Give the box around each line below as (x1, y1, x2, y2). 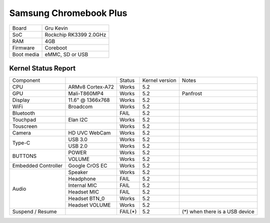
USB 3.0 (68, 136, 87, 143)
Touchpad (12, 116, 36, 123)
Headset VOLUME (68, 201, 111, 208)
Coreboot (44, 44, 67, 51)
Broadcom (68, 103, 93, 110)
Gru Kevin (44, 24, 68, 31)
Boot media (12, 50, 39, 57)
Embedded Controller (12, 162, 63, 169)
